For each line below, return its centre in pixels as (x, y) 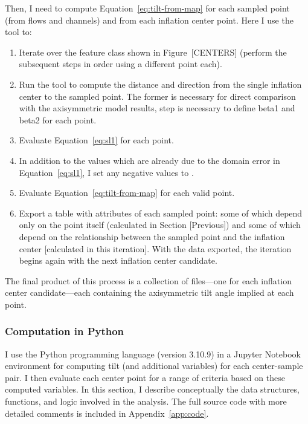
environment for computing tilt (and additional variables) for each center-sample (154, 366)
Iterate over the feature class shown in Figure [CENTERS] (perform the (153, 52)
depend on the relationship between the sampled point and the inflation (152, 236)
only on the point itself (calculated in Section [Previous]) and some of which (160, 225)
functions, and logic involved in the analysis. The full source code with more (146, 401)
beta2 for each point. (58, 119)
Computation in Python (65, 331)
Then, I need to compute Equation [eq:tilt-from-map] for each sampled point (147, 8)
